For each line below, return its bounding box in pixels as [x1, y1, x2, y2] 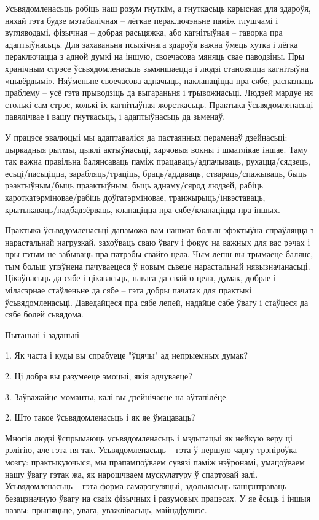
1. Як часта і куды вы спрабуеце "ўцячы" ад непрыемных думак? [5, 349, 248, 362]
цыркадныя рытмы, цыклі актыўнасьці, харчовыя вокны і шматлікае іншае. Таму [5, 142, 308, 155]
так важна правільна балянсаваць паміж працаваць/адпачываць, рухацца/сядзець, [5, 155, 310, 168]
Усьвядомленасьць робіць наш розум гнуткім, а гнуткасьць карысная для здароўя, [5, 2, 311, 14]
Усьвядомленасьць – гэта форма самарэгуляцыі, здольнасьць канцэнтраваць [5, 479, 287, 492]
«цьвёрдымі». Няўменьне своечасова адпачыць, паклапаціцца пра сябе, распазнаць [5, 74, 313, 87]
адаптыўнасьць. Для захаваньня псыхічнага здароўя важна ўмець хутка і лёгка [5, 37, 298, 50]
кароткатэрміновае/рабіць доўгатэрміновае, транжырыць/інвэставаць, [5, 190, 266, 203]
